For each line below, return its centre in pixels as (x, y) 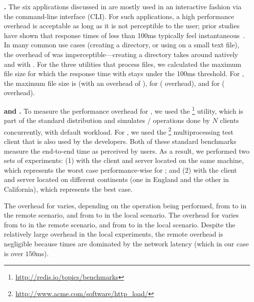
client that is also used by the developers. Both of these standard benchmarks (120, 141)
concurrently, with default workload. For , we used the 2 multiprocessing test (119, 131)
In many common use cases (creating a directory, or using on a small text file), (122, 45)
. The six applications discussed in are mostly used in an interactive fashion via (123, 6)
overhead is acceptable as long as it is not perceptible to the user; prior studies (122, 26)
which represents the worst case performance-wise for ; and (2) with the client (120, 170)
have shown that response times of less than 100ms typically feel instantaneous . (125, 35)
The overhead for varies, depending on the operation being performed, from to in (125, 205)
